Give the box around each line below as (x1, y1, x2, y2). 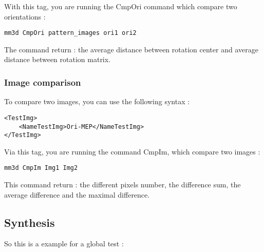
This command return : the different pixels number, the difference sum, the (4, 179, 241, 190)
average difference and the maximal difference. (4, 189, 150, 200)
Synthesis (4, 214, 55, 230)
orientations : (4, 11, 46, 22)
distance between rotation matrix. (4, 54, 111, 65)
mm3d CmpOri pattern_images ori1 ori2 (4, 29, 137, 37)
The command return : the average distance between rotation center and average (4, 44, 258, 54)
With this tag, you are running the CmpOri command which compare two (4, 1, 237, 11)
